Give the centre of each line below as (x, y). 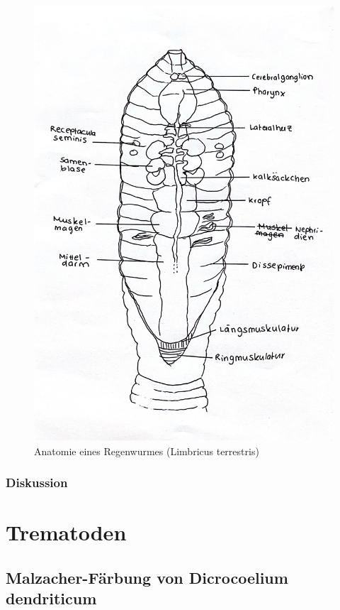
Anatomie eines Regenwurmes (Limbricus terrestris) (147, 451)
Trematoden (66, 532)
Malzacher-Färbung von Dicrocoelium (147, 578)
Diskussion (37, 483)
